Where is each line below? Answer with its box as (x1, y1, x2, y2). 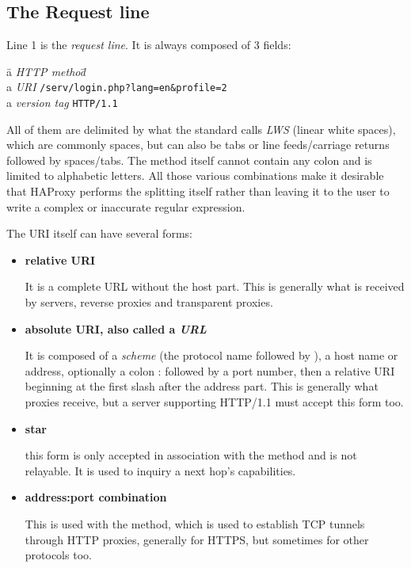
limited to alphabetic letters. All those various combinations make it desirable (6, 167, 384, 184)
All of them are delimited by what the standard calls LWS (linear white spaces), (6, 120, 396, 137)
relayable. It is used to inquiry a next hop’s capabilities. (25, 462, 296, 478)
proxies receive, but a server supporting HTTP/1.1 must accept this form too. (25, 394, 404, 410)
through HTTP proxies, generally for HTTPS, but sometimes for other (25, 531, 369, 547)
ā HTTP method (6, 63, 86, 79)
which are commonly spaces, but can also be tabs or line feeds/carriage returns (6, 136, 390, 153)
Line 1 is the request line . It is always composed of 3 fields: (6, 36, 291, 53)
